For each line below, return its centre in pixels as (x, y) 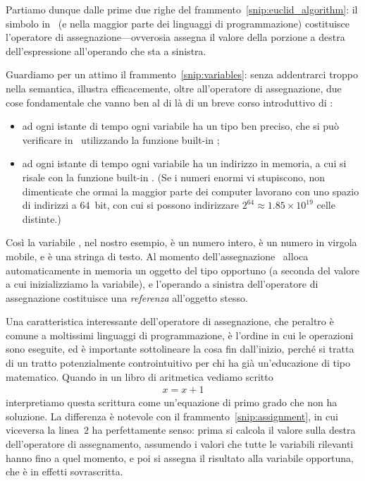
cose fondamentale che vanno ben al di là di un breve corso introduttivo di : (169, 102)
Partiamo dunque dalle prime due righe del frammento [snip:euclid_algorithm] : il (182, 9)
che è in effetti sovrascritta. (64, 471)
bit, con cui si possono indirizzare (167, 205)
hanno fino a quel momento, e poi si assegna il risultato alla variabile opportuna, (180, 457)
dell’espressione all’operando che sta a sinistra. (106, 50)
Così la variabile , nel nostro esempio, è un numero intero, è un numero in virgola (181, 242)
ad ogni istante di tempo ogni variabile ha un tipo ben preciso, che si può (180, 126)
